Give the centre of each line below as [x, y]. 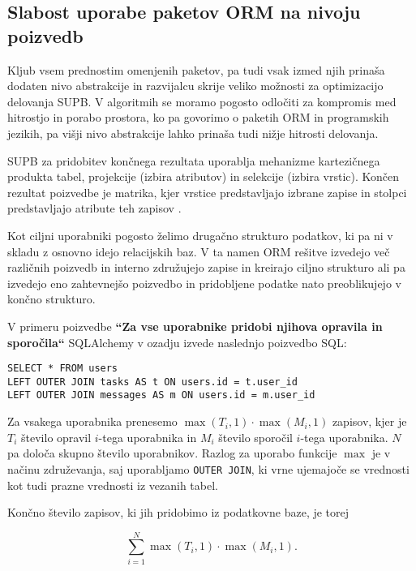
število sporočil [255, 437]
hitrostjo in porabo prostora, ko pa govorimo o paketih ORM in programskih [198, 117]
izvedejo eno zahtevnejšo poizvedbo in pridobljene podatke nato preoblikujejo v [204, 283]
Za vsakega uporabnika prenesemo [92, 421]
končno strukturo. [51, 299]
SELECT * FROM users [63, 369]
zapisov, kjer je [369, 421]
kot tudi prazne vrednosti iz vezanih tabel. [113, 485]
